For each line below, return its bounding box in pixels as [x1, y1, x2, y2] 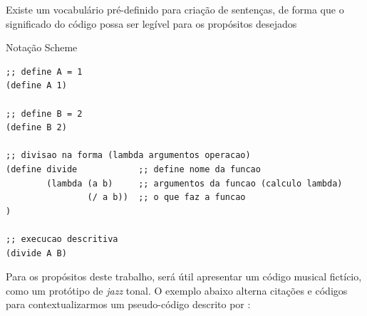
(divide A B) [6, 248, 67, 258]
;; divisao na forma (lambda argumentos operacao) [6, 150, 251, 161]
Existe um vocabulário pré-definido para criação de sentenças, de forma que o [6, 2, 344, 16]
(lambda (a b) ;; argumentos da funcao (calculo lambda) [46, 178, 343, 189]
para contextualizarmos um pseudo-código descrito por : [6, 297, 251, 312]
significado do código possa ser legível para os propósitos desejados [6, 16, 297, 31]
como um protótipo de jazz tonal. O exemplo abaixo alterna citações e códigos [6, 283, 348, 297]
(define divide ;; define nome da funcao [6, 164, 261, 174]
